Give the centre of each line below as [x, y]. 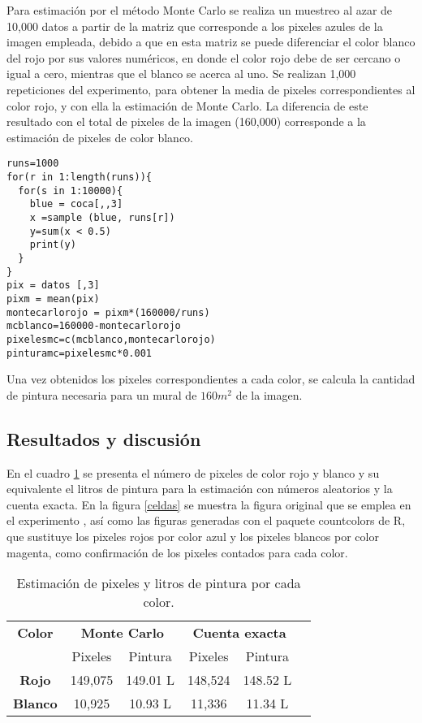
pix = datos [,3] [53, 286]
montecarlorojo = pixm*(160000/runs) [108, 312]
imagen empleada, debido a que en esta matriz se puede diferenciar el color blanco [211, 42]
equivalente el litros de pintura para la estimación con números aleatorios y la [200, 489]
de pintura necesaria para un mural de [102, 394]
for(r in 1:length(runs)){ [79, 177]
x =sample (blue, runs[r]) [102, 217]
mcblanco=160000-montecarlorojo [94, 326]
